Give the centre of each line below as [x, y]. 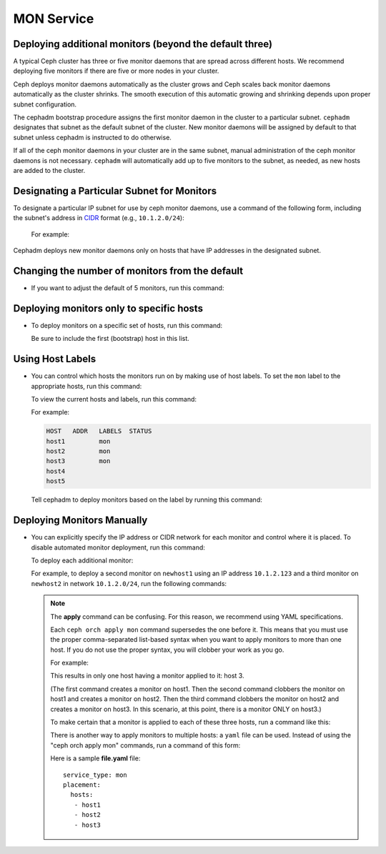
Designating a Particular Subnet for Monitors [115, 190]
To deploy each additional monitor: [82, 560]
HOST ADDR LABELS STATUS [99, 431]
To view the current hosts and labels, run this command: [114, 399]
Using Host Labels [55, 359]
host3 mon [78, 461]
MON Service [54, 19]
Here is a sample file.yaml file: [95, 758]
